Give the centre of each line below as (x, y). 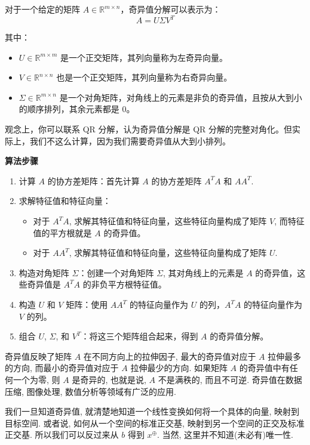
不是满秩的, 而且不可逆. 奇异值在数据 (230, 379)
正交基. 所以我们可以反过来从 (62, 435)
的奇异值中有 (264, 368)
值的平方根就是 (62, 232)
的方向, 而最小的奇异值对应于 (62, 368)
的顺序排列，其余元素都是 (69, 109)
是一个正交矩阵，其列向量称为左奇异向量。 (144, 57)
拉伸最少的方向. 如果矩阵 (179, 368)
